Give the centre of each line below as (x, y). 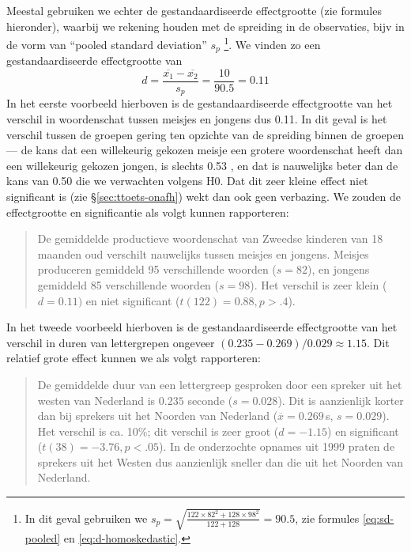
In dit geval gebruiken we (86, 518)
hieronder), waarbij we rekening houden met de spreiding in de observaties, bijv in (205, 26)
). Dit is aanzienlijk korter (341, 400)
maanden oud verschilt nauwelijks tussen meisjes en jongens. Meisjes (203, 253)
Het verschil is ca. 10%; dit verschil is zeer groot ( (158, 431)
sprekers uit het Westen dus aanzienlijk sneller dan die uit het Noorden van (220, 461)
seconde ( (210, 400)
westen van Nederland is (96, 400)
